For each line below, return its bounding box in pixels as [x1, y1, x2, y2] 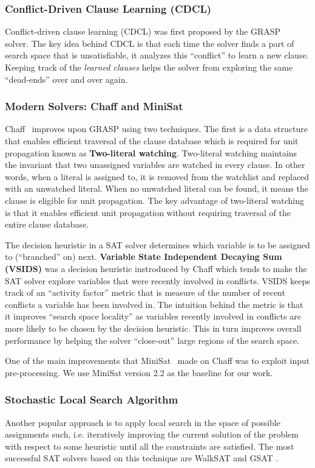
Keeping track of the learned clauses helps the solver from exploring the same [5, 61, 293, 73]
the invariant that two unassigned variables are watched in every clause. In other [5, 158, 305, 171]
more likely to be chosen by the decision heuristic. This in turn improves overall [5, 321, 302, 334]
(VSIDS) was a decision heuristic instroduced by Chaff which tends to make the [5, 262, 307, 274]
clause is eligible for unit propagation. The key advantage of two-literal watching [5, 194, 304, 206]
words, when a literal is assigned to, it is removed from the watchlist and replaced [5, 170, 310, 183]
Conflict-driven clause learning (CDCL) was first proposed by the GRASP [5, 25, 281, 38]
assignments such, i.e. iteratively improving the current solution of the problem [5, 428, 299, 441]
